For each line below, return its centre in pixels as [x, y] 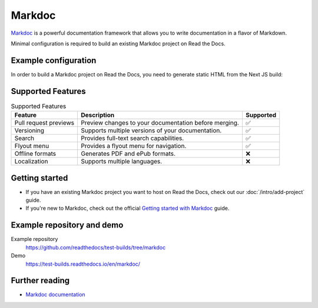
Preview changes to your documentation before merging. [160, 123]
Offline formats [35, 154]
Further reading [40, 281]
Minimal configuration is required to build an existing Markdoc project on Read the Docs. [118, 43]
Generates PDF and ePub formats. [128, 154]
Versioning [29, 130]
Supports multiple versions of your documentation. [151, 130]
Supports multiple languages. [122, 162]
